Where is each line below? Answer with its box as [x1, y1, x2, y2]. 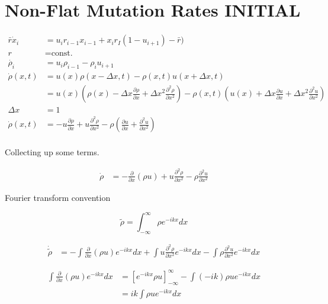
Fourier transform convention [5, 191, 111, 204]
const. [51, 49, 73, 58]
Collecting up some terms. [5, 146, 99, 158]
